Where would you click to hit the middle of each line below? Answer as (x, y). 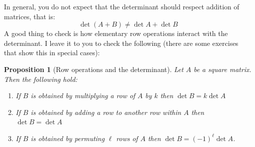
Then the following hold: (41, 79)
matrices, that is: (30, 16)
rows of (127, 138)
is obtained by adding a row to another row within (106, 112)
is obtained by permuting (68, 138)
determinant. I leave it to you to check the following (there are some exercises (121, 43)
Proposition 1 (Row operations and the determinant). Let (94, 69)
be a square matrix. (222, 69)
